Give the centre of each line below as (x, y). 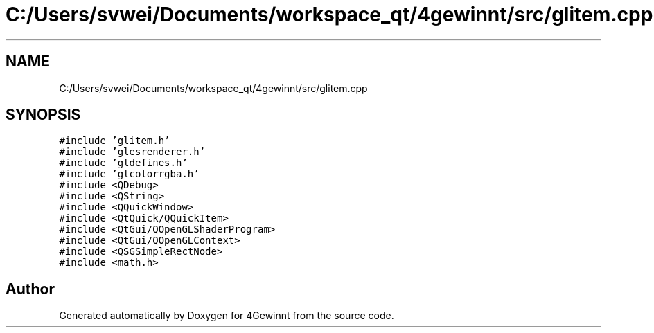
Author (30, 289)
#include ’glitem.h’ (115, 141)
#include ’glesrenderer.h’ (132, 152)
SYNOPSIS (43, 115)
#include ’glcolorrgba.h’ (129, 174)
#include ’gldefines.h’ (123, 163)
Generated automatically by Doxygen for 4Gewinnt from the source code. (227, 316)
